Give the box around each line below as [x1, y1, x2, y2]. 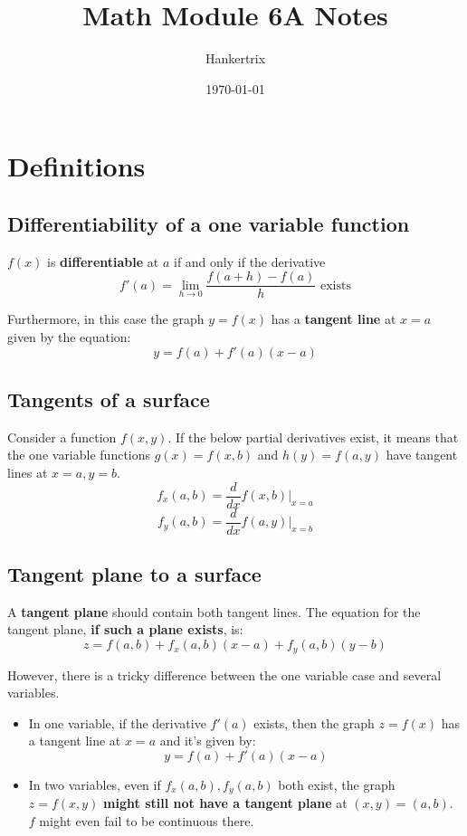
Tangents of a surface [7, 385, 210, 413]
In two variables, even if [28, 774, 161, 793]
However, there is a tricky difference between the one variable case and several [7, 665, 442, 684]
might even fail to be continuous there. [39, 811, 254, 830]
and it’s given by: [159, 731, 256, 750]
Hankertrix [205, 49, 266, 68]
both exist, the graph [278, 774, 396, 793]
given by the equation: [7, 327, 131, 346]
